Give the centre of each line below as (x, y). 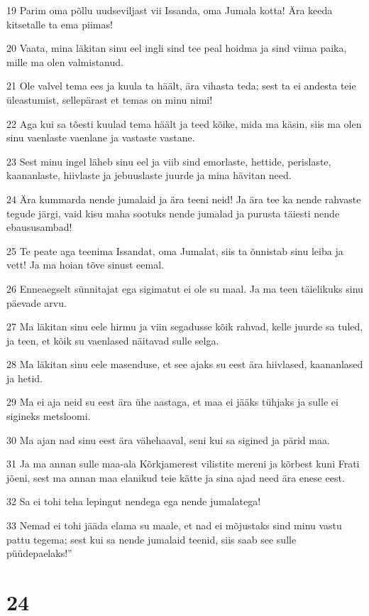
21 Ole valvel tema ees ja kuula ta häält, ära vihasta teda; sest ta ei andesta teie (181, 86)
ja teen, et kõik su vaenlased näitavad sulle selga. (113, 340)
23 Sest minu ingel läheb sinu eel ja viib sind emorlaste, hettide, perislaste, (169, 161)
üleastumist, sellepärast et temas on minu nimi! (110, 99)
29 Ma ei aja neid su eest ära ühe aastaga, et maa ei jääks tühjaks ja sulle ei (172, 402)
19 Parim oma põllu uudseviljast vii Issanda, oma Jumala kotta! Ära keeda (170, 10)
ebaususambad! (39, 227)
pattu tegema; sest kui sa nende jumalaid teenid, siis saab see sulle (152, 539)
